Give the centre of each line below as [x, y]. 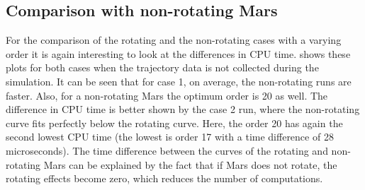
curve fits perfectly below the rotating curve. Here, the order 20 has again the [174, 123]
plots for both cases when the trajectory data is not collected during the [162, 67]
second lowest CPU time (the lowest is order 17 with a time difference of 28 [170, 137]
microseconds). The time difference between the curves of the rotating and [167, 150]
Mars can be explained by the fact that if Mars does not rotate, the [190, 164]
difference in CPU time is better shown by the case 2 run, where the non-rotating [183, 109]
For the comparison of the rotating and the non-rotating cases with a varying [174, 40]
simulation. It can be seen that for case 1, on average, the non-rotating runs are [179, 81]
